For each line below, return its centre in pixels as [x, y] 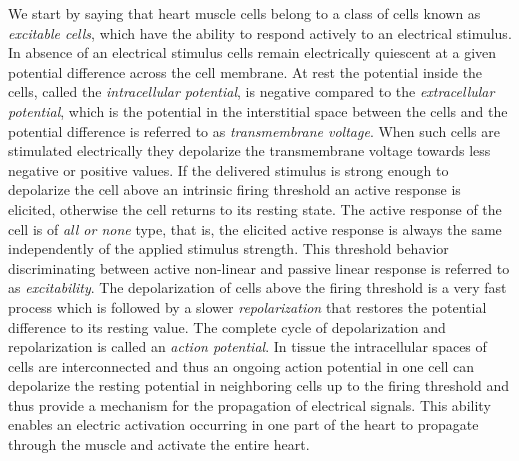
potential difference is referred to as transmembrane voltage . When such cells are [254, 130]
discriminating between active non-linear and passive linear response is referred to [259, 267]
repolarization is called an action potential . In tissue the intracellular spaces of [247, 346]
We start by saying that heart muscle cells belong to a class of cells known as [244, 13]
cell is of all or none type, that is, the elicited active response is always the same [255, 228]
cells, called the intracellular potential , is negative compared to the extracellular [251, 91]
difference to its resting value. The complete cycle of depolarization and [227, 326]
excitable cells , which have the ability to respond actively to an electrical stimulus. [260, 32]
